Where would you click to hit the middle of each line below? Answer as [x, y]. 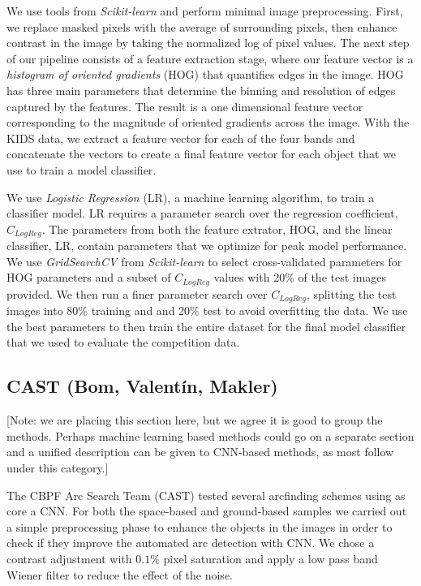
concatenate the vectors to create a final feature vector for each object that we [202, 154]
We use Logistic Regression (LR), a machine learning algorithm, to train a [191, 197]
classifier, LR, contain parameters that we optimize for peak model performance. [207, 246]
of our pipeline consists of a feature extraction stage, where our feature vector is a [210, 58]
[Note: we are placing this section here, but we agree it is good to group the [195, 420]
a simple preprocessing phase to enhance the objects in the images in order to [200, 526]
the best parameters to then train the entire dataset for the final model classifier [206, 326]
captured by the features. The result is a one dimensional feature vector [185, 106]
